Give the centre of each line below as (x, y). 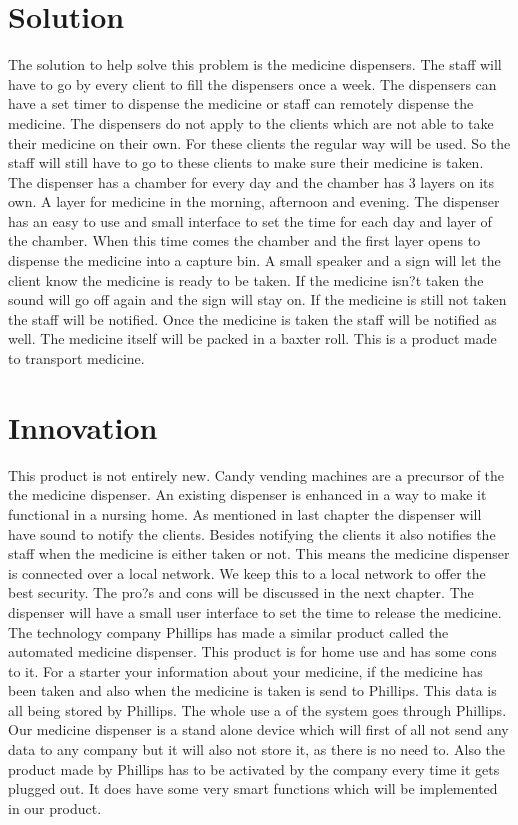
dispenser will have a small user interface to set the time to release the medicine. (255, 611)
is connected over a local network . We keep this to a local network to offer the (247, 572)
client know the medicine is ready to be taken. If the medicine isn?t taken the (246, 279)
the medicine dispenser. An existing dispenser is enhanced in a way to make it (247, 494)
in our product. (55, 807)
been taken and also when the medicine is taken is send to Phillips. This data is (252, 690)
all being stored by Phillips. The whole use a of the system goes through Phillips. (257, 709)
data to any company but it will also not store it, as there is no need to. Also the (257, 749)
